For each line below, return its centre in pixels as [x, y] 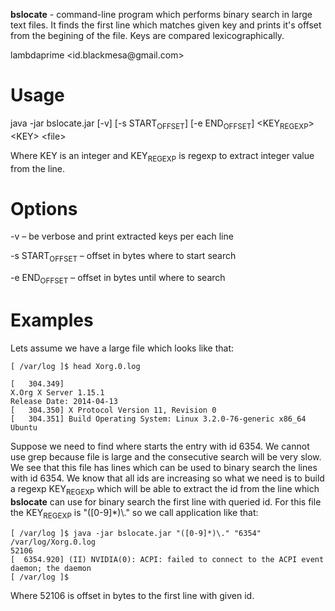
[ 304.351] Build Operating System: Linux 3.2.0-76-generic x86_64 [158, 419]
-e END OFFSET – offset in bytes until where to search [118, 279]
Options [44, 208]
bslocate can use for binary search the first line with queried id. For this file [166, 501]
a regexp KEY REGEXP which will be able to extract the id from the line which [165, 490]
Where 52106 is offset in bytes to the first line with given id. [132, 595]
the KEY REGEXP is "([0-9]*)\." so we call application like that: [134, 513]
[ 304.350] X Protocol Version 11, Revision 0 [113, 410]
